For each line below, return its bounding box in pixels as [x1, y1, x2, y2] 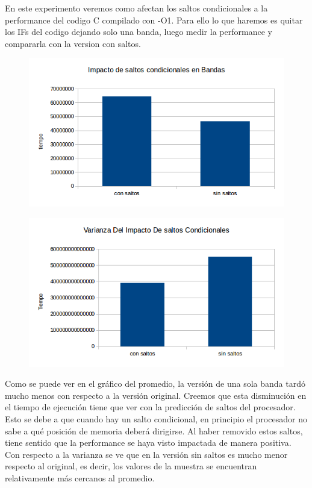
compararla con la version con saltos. [5, 37, 141, 49]
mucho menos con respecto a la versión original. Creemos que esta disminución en [5, 389, 307, 401]
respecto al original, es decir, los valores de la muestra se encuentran [5, 460, 257, 472]
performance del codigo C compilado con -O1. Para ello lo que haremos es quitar [5, 13, 303, 26]
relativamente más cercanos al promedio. [5, 472, 155, 484]
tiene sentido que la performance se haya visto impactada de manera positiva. [5, 436, 292, 449]
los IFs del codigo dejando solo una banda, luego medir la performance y [5, 25, 272, 38]
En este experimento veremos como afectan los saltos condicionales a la [5, 2, 268, 14]
